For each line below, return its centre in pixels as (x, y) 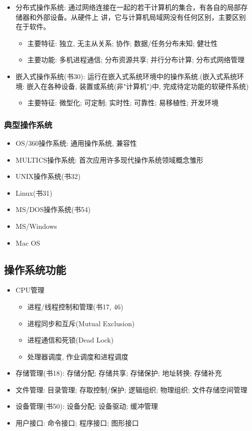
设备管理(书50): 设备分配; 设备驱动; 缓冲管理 (87, 406)
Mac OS (28, 242)
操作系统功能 (35, 269)
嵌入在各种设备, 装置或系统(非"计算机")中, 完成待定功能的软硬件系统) (138, 86)
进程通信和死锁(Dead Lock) (71, 340)
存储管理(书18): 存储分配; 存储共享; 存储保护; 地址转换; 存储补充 (119, 373)
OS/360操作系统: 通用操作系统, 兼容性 (76, 143)
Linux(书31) (34, 193)
